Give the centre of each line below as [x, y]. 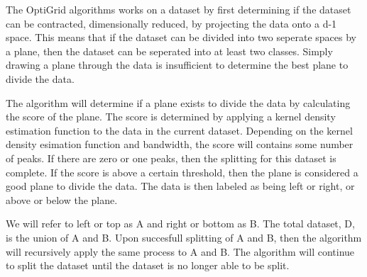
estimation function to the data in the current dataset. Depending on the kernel [179, 130]
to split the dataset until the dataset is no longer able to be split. [148, 265]
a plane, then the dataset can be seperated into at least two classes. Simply [169, 51]
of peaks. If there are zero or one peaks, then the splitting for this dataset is [171, 158]
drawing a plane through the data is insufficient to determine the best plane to [177, 65]
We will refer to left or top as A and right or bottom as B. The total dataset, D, [180, 224]
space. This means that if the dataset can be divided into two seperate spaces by [181, 37]
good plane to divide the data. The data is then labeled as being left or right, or [180, 186]
